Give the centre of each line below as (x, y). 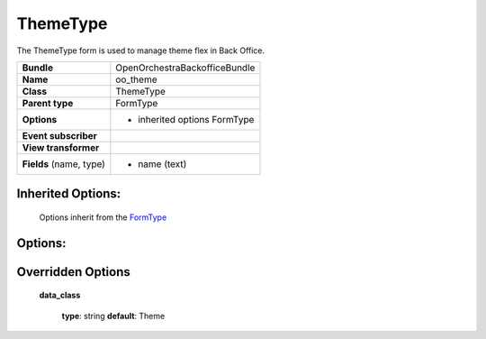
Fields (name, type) (63, 164)
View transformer (61, 147)
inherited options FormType (196, 119)
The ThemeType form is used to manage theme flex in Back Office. (141, 50)
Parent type (48, 103)
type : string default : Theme (113, 316)
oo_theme (136, 79)
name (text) (162, 164)
